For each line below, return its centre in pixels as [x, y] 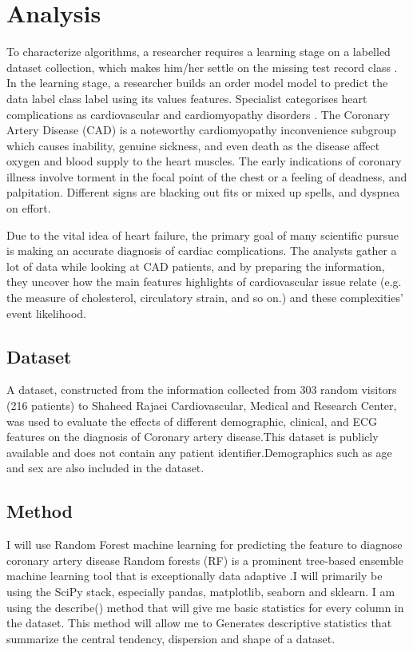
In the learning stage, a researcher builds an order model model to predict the [197, 83]
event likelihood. [46, 313]
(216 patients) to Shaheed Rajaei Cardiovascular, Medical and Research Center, [202, 406]
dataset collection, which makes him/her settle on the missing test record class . [202, 67]
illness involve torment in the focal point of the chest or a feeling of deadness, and [207, 176]
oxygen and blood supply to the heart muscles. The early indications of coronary [204, 161]
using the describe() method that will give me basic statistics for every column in [205, 607]
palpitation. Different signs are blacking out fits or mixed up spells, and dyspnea [203, 192]
